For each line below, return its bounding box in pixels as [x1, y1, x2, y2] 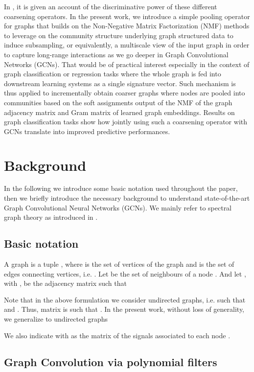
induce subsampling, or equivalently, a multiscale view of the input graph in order [4, 40, 250, 50]
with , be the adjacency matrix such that [4, 278, 127, 288]
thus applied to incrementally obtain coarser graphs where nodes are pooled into [4, 88, 245, 98]
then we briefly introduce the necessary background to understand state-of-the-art [4, 193, 250, 203]
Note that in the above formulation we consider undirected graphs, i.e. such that [4, 294, 246, 304]
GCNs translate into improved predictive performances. [4, 126, 170, 136]
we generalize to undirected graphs [4, 313, 108, 324]
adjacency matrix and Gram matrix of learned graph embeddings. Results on [4, 107, 235, 117]
